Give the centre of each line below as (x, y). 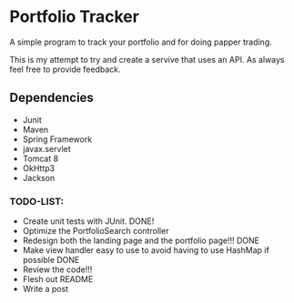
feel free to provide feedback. (65, 69)
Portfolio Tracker (74, 17)
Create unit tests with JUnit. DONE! (88, 221)
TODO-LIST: (37, 201)
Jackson (39, 177)
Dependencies (51, 98)
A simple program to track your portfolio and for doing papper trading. (141, 42)
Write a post (46, 289)
